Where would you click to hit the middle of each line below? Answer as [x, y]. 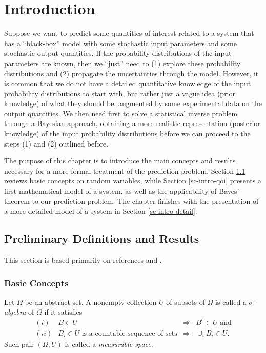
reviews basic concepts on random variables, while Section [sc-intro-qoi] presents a [133, 181]
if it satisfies [63, 312]
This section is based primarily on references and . [83, 260]
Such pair [19, 344]
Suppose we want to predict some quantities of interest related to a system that [129, 33]
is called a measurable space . [109, 344]
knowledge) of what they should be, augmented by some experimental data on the [133, 103]
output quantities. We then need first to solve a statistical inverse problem [121, 113]
